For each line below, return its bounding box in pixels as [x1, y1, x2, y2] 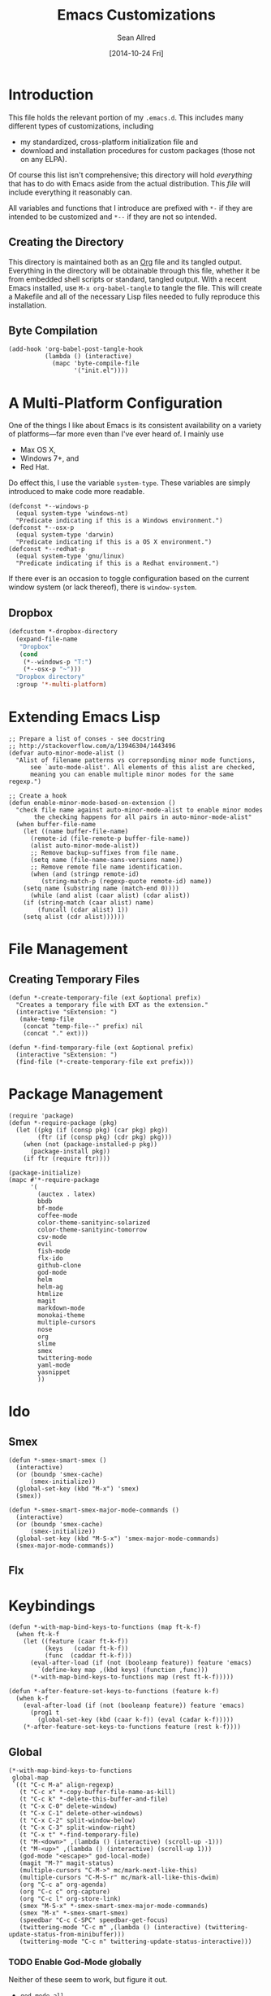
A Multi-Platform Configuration [8, 393, 223, 412]
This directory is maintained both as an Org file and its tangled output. [8, 256, 242, 266]
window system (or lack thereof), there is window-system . [8, 582, 197, 592]
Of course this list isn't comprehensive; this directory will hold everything [8, 169, 253, 180]
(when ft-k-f [15, 1631, 60, 1639]
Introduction [8, 85, 94, 103]
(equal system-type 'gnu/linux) [15, 552, 126, 561]
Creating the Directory [8, 235, 124, 249]
